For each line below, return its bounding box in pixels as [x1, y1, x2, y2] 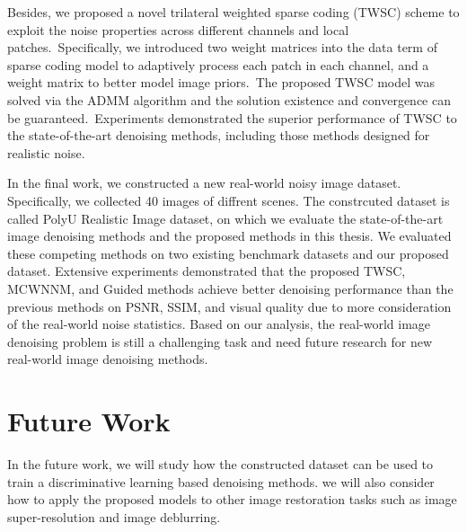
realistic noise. [7, 143, 85, 162]
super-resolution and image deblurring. [7, 507, 221, 526]
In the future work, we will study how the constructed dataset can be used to [7, 455, 434, 473]
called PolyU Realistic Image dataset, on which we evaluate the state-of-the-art [7, 208, 444, 227]
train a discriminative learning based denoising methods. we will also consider [7, 472, 435, 491]
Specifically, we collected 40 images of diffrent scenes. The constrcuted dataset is [7, 191, 450, 209]
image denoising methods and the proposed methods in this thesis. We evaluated [7, 226, 452, 245]
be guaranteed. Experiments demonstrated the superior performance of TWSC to [7, 108, 457, 127]
